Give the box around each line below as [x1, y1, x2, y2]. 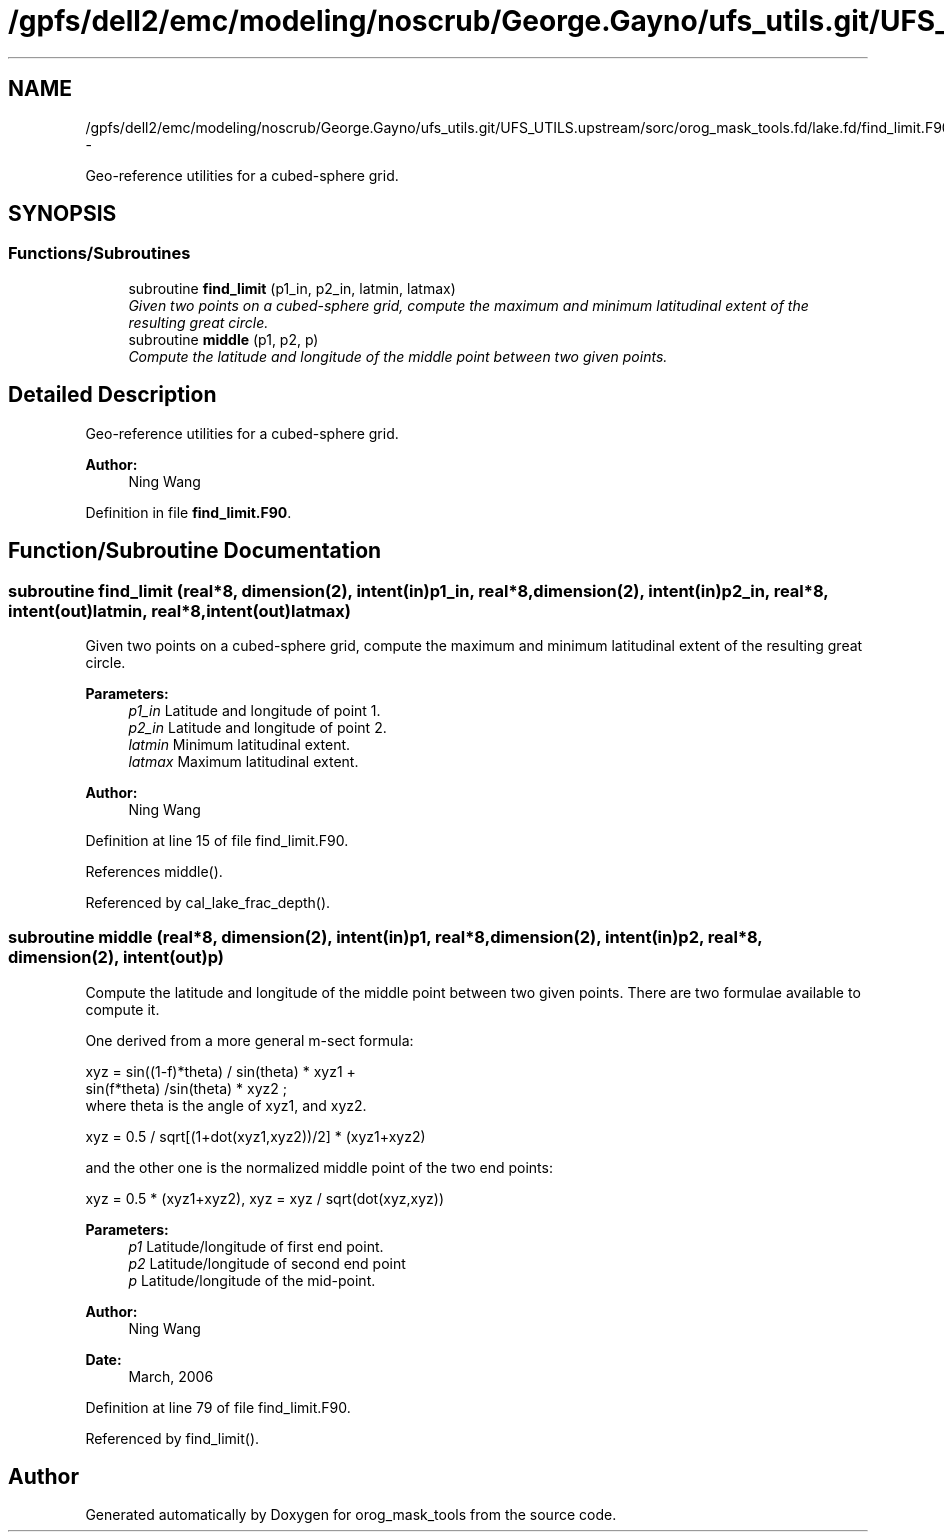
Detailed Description [8, 382, 217, 408]
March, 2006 [128, 1367, 214, 1385]
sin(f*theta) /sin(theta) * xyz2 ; [85, 1079, 287, 1097]
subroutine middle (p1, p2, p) [128, 330, 319, 348]
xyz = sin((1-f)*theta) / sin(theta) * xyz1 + [85, 1062, 356, 1080]
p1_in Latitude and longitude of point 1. [128, 701, 381, 719]
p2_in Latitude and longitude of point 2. [128, 718, 387, 736]
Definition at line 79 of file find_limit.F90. [85, 1398, 351, 1416]
